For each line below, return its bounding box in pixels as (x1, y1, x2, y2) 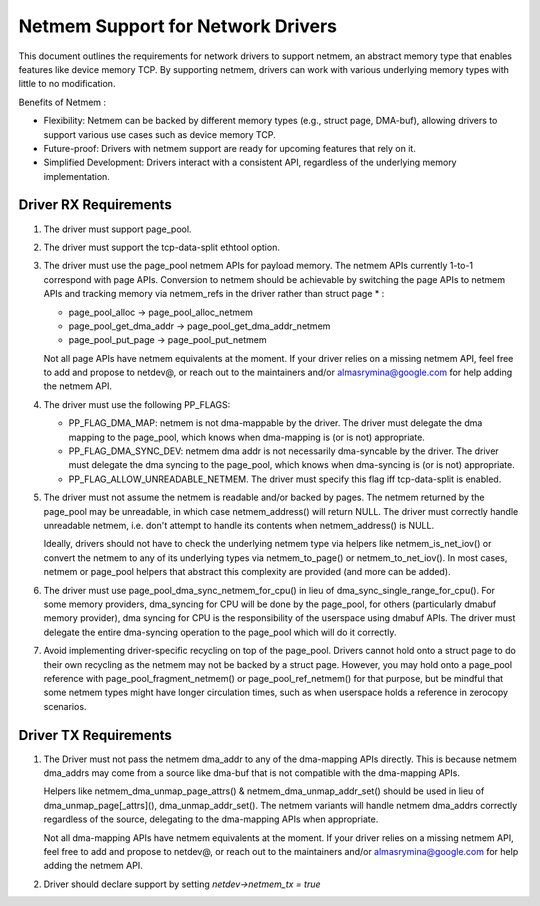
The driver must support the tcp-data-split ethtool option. (43, 241, 280, 253)
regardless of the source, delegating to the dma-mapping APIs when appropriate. (43, 813, 379, 825)
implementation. (43, 170, 110, 182)
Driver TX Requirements (18, 726, 172, 744)
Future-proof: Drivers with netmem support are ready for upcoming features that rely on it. (43, 142, 417, 154)
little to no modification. (18, 78, 116, 90)
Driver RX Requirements (18, 196, 172, 214)
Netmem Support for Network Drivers (18, 15, 338, 37)
